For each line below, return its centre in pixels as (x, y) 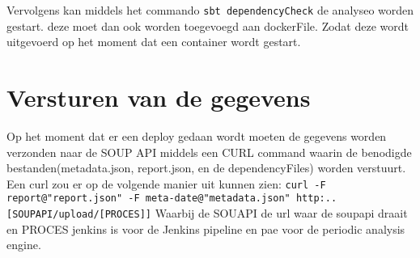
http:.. (316, 199)
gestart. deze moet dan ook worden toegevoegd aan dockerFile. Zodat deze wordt (208, 25)
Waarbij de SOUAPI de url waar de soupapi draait (281, 213)
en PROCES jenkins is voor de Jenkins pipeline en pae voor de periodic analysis (206, 228)
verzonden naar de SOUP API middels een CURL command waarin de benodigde (209, 152)
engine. (24, 245)
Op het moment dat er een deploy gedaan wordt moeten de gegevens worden (197, 135)
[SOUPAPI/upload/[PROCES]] (79, 215)
